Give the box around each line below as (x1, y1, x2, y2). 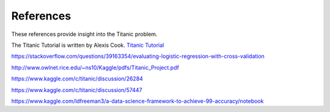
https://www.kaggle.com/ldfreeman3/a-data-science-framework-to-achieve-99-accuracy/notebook (11, 97, 264, 105)
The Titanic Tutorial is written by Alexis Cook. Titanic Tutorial (11, 41, 164, 49)
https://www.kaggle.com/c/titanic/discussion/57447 (11, 86, 143, 94)
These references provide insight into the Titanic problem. (11, 30, 158, 38)
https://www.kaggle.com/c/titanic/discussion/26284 (11, 75, 144, 82)
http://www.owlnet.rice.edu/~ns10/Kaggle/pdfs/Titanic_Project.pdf (11, 64, 180, 71)
